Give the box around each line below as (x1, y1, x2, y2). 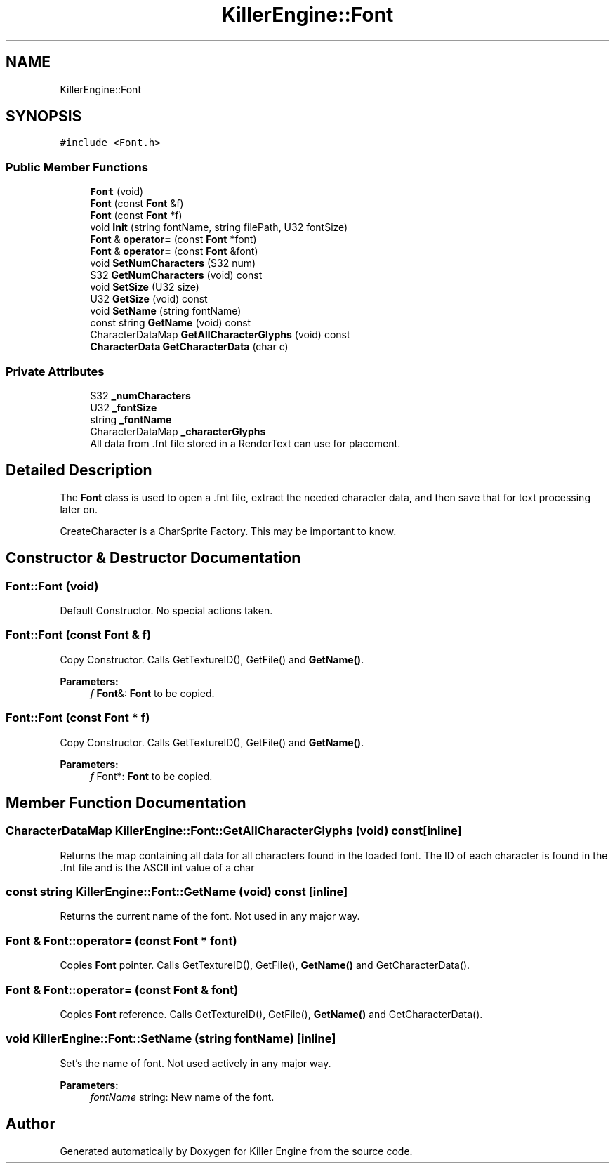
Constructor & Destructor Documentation (6, 549, 301, 567)
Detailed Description (6, 461, 152, 480)
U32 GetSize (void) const (90, 293, 208, 305)
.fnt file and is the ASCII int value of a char (60, 861, 255, 873)
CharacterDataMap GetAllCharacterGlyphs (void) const (90, 329, 350, 341)
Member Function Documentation (6, 793, 246, 812)
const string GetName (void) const (90, 317, 251, 329)
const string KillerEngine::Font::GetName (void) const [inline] (6, 885, 348, 899)
